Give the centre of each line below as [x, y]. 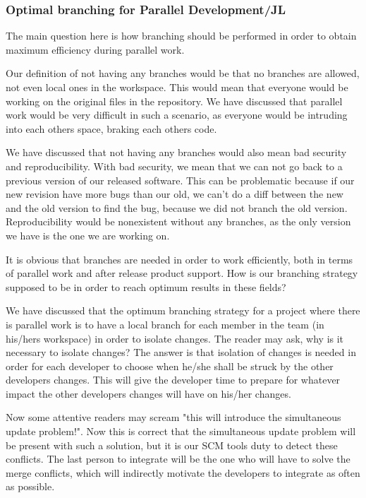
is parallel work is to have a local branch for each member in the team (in [165, 324]
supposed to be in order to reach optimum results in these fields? [146, 286]
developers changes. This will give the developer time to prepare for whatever [173, 380]
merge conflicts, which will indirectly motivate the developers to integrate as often [183, 472]
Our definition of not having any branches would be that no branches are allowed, [183, 73]
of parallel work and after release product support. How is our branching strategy [182, 273]
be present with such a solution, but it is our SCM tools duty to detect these [172, 445]
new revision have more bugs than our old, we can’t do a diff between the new [175, 194]
